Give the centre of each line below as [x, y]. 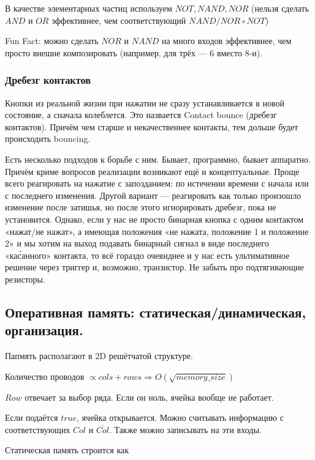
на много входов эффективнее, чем [226, 41]
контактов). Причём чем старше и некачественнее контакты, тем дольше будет [152, 126]
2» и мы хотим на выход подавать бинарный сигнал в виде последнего [137, 243]
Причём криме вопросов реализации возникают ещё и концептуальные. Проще [152, 171]
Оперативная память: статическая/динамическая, [156, 312]
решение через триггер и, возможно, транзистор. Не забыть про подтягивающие [154, 267]
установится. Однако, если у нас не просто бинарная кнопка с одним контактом [154, 219]
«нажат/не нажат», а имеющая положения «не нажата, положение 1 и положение [157, 231]
